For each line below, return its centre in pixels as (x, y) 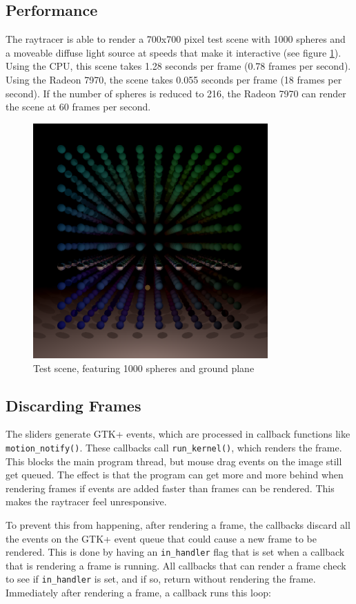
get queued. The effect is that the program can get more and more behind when (175, 475)
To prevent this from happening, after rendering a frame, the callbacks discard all (178, 524)
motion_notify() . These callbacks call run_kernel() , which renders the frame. (174, 447)
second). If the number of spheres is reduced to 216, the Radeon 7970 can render (176, 93)
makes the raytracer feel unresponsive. (86, 501)
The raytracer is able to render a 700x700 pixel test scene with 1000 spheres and (176, 39)
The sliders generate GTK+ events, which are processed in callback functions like (178, 434)
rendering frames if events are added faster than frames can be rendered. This (170, 488)
